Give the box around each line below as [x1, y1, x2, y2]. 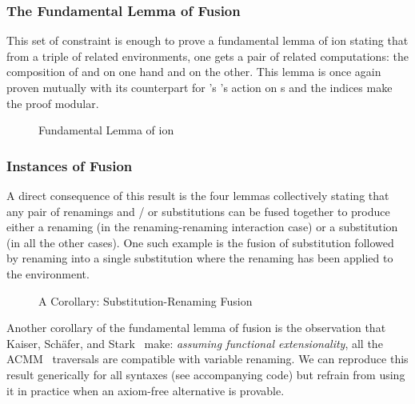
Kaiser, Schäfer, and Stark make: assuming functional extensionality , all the [6, 334, 383, 351]
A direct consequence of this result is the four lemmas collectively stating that [6, 187, 389, 203]
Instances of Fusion [6, 155, 133, 175]
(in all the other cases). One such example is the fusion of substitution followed [6, 234, 394, 250]
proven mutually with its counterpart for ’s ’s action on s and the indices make [6, 79, 393, 95]
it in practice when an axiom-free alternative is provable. [6, 382, 285, 398]
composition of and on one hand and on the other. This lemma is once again [6, 63, 381, 80]
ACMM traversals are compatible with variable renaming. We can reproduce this [6, 350, 409, 367]
